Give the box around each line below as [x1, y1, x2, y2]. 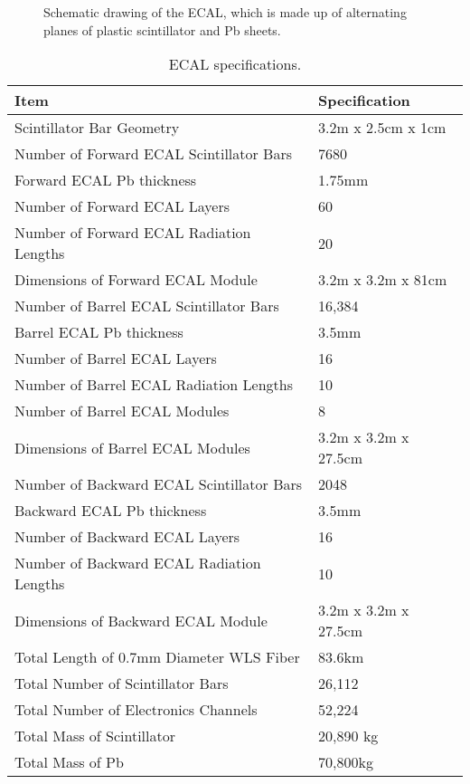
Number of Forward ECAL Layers [14, 196, 230, 217]
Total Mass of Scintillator [14, 725, 176, 747]
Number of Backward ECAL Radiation [14, 552, 261, 574]
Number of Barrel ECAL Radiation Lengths [14, 374, 294, 396]
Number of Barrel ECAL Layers [14, 348, 217, 369]
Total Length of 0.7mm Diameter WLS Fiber [14, 646, 300, 668]
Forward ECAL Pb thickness [14, 169, 197, 191]
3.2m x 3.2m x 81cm [318, 269, 447, 291]
